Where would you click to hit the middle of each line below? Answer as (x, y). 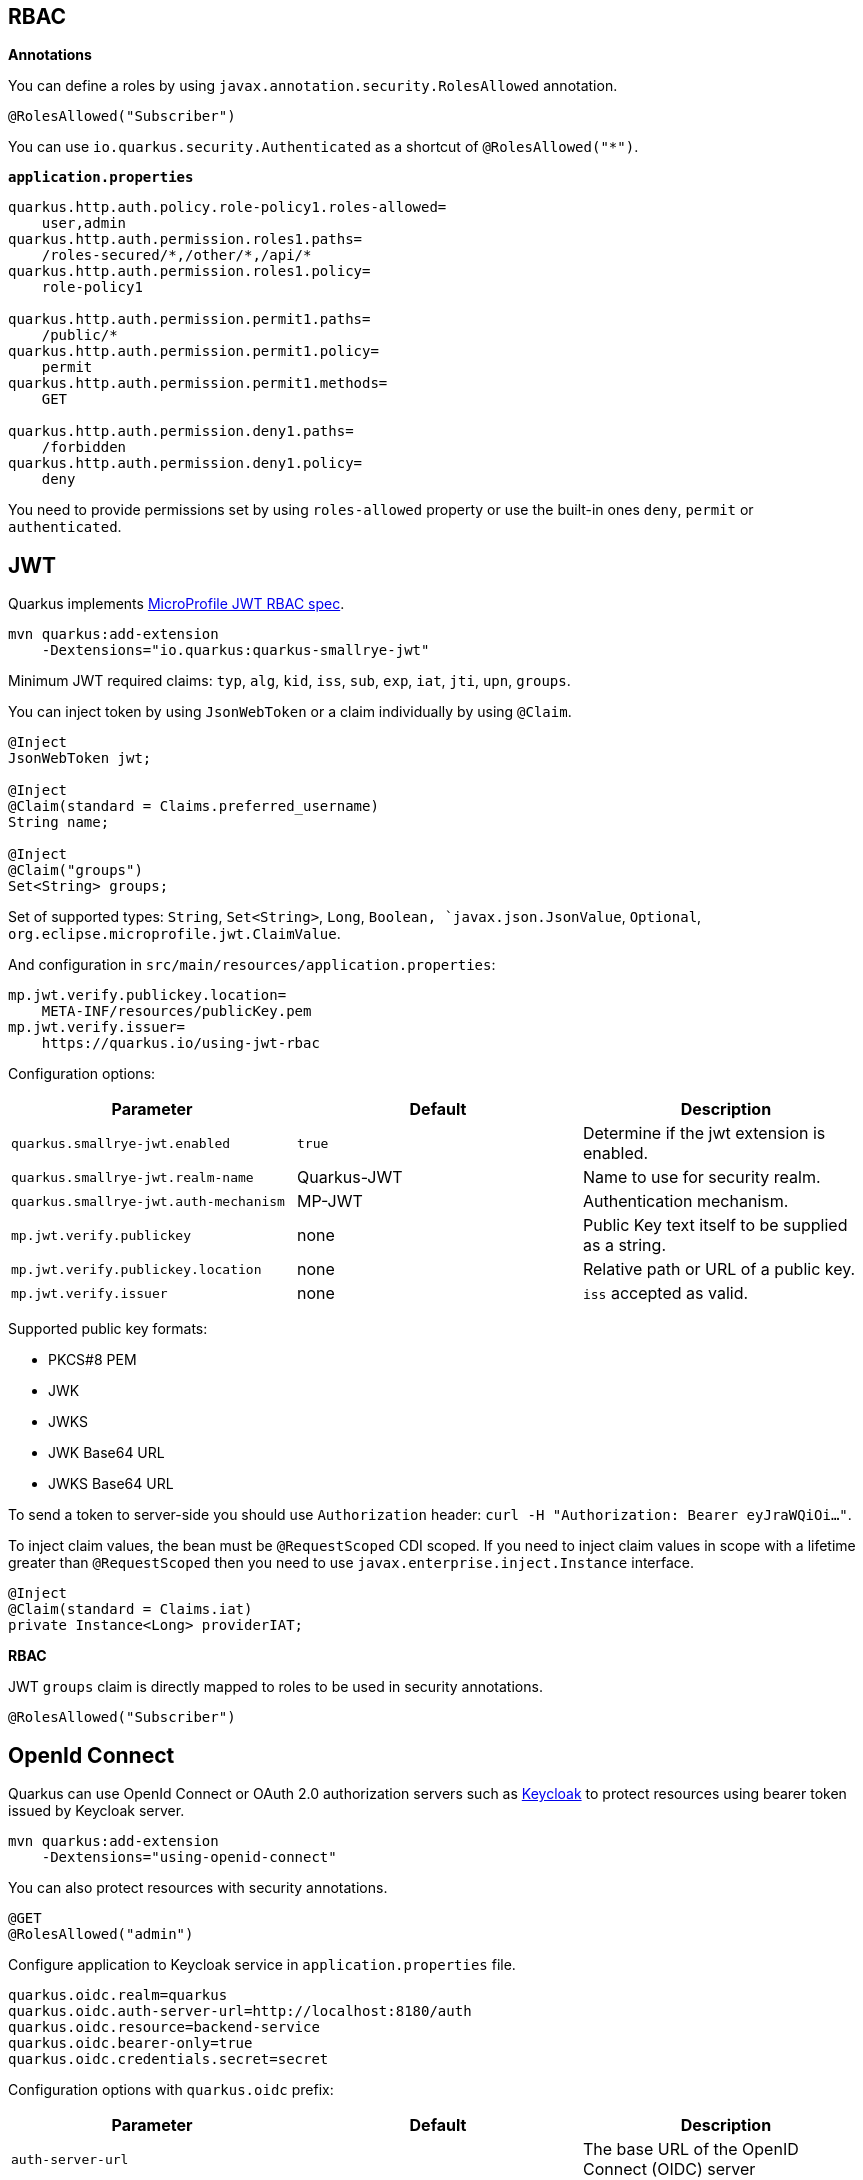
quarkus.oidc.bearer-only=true (130, 2043)
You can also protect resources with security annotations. (198, 1888)
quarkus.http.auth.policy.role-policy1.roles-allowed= (227, 207)
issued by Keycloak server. (96, 1811)
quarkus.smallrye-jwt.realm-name (132, 1177)
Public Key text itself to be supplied (715, 1225)
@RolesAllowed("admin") (101, 1934)
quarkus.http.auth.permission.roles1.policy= (189, 271)
